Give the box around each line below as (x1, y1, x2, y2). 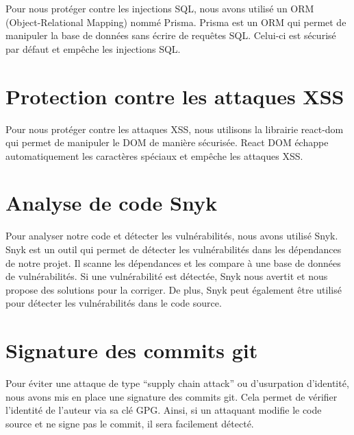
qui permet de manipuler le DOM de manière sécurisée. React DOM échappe (5, 135, 329, 150)
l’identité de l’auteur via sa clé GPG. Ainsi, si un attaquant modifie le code (5, 403, 322, 417)
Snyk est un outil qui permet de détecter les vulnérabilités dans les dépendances (5, 242, 342, 256)
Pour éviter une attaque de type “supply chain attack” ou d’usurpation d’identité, (5, 376, 349, 390)
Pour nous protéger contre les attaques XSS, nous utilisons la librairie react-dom (5, 121, 344, 136)
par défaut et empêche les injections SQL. (5, 41, 181, 56)
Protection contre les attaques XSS (5, 82, 344, 110)
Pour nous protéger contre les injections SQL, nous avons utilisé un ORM (5, 1, 314, 15)
